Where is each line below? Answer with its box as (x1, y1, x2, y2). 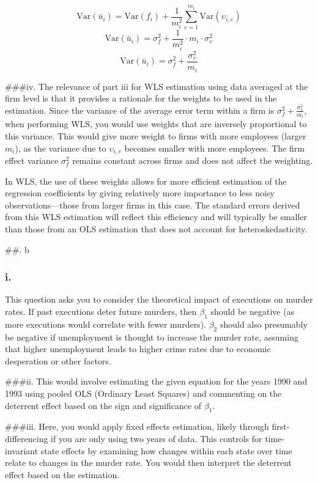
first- (272, 420, 290, 433)
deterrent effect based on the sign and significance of (5, 399, 202, 411)
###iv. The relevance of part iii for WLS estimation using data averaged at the (5, 79, 308, 92)
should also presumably (220, 317, 308, 330)
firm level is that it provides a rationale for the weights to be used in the (5, 92, 277, 105)
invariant (5, 444, 39, 457)
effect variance (5, 154, 59, 167)
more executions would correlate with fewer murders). (5, 317, 206, 330)
